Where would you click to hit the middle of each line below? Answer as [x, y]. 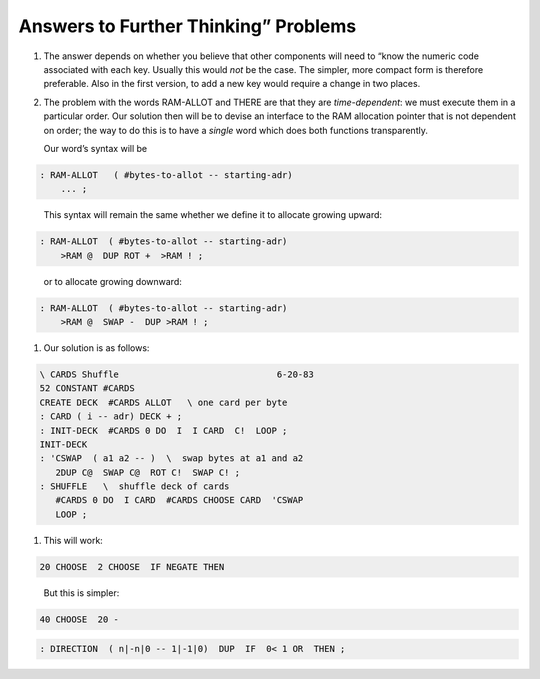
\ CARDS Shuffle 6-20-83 [176, 374]
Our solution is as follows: [96, 347]
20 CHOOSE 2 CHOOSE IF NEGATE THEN [132, 566]
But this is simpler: [81, 592]
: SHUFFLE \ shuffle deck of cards [134, 486]
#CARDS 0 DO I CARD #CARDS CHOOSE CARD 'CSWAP [179, 500]
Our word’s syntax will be [95, 148]
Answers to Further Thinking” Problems [187, 26]
